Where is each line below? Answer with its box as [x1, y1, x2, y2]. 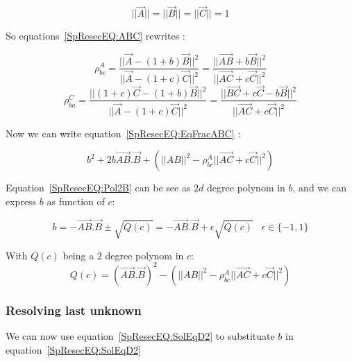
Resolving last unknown [6, 301, 142, 318]
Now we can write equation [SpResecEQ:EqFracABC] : [6, 126, 241, 140]
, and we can [292, 180, 346, 195]
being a [62, 248, 94, 262]
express [6, 193, 37, 208]
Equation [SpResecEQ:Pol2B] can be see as [6, 180, 191, 195]
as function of [47, 193, 105, 208]
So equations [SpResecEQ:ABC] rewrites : [6, 28, 185, 43]
